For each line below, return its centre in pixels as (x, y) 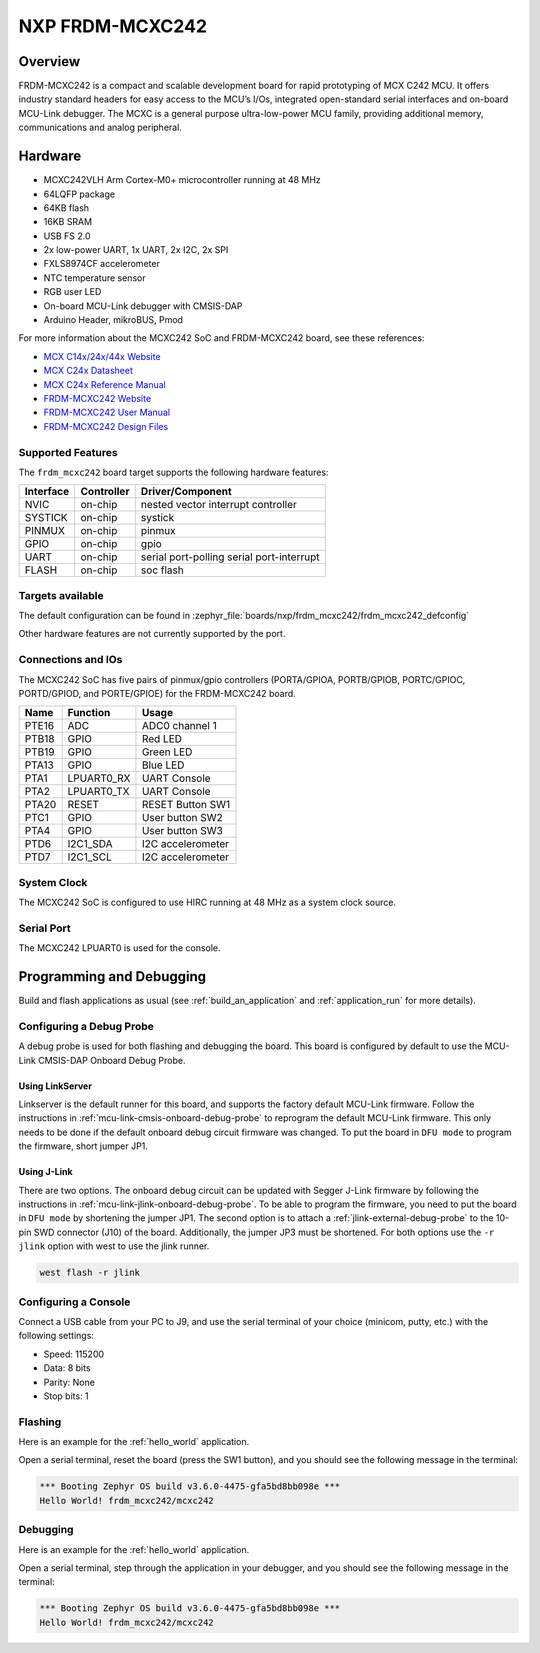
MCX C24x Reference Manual (105, 384)
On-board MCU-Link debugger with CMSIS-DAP (143, 306)
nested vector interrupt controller (218, 505)
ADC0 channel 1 (179, 726)
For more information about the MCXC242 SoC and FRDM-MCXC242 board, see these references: (221, 338)
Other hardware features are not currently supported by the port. (152, 634)
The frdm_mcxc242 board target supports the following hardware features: (173, 472)
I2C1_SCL (89, 857)
